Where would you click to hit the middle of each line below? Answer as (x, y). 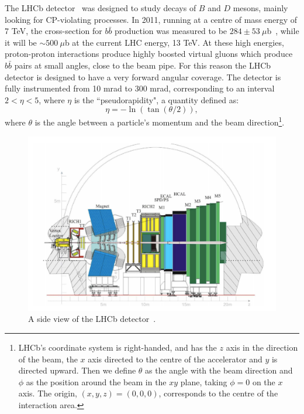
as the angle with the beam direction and (219, 370)
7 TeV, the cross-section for (53, 31)
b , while (283, 31)
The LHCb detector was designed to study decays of (101, 8)
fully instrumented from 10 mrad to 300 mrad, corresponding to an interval (140, 88)
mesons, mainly (260, 8)
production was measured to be (171, 31)
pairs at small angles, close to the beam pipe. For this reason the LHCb (143, 65)
